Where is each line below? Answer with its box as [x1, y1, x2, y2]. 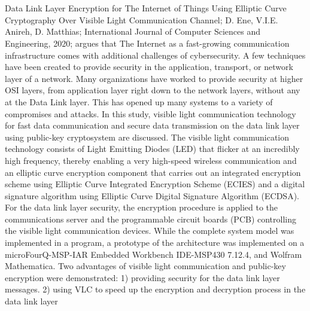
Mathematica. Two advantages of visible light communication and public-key [5, 260, 286, 272]
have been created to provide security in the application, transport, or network [5, 60, 293, 73]
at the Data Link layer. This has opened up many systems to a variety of [5, 95, 273, 108]
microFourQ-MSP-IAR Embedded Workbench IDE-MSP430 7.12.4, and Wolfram [5, 248, 302, 260]
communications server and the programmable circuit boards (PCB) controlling [5, 212, 297, 225]
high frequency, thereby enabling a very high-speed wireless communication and [5, 154, 297, 166]
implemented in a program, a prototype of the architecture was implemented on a [5, 236, 305, 249]
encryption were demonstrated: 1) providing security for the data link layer [5, 271, 280, 283]
